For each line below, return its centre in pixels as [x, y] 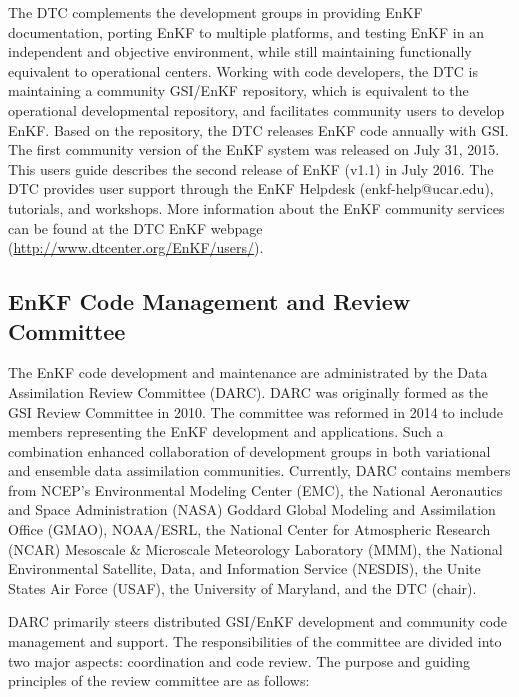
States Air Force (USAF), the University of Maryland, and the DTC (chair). [242, 587]
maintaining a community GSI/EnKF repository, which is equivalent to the [238, 90]
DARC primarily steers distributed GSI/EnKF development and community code [258, 621]
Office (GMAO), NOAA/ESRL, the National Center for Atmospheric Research [249, 529]
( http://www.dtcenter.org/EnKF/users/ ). [136, 247]
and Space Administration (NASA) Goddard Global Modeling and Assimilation [252, 509]
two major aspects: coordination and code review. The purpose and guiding [239, 660]
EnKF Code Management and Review [209, 301]
